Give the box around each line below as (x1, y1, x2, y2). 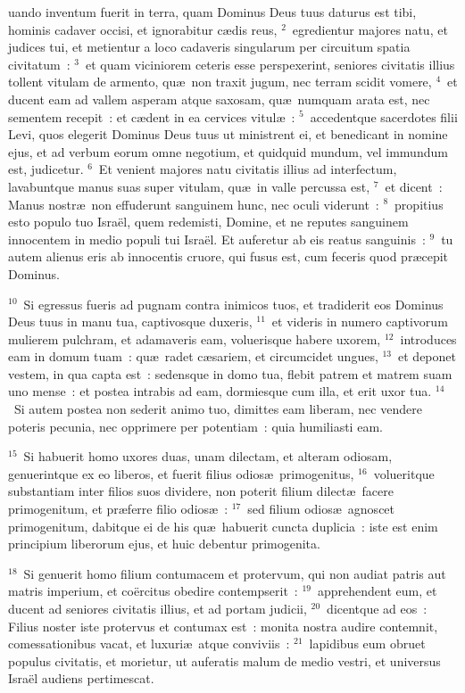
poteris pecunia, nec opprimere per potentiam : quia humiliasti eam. (8, 417, 383, 435)
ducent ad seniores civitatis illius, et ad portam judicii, (8, 599, 307, 617)
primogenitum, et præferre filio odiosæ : (8, 499, 228, 518)
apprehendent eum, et (317, 582, 437, 600)
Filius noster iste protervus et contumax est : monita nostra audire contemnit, (8, 616, 438, 635)
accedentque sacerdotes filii (310, 107, 458, 126)
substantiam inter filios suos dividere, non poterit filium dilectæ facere (8, 482, 394, 500)
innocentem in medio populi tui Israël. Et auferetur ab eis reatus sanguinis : (8, 229, 426, 248)
